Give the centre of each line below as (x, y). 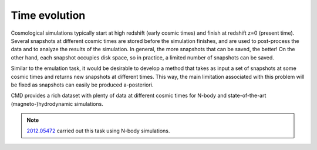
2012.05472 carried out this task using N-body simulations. (98, 131)
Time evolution (48, 15)
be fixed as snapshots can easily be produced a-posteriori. (82, 85)
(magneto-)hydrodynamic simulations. (57, 104)
